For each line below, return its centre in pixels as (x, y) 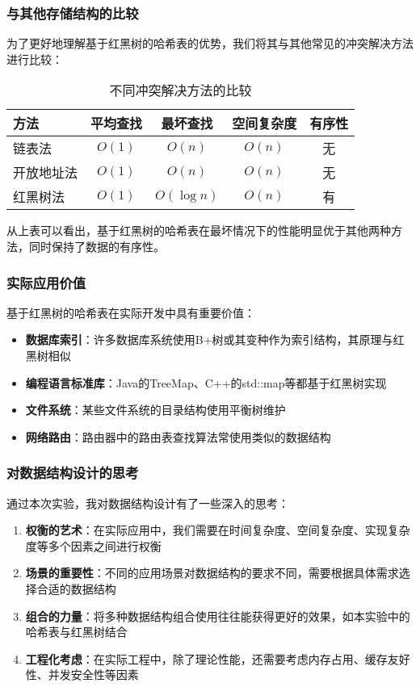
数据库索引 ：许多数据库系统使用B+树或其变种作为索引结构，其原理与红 (215, 339)
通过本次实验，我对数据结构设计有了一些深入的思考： (148, 503)
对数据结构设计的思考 (73, 473)
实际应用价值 (46, 282)
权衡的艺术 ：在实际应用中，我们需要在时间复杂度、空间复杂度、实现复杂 (218, 530)
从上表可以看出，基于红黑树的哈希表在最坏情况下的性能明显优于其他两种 (199, 230)
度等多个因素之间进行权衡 (93, 545)
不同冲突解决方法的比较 (181, 90)
